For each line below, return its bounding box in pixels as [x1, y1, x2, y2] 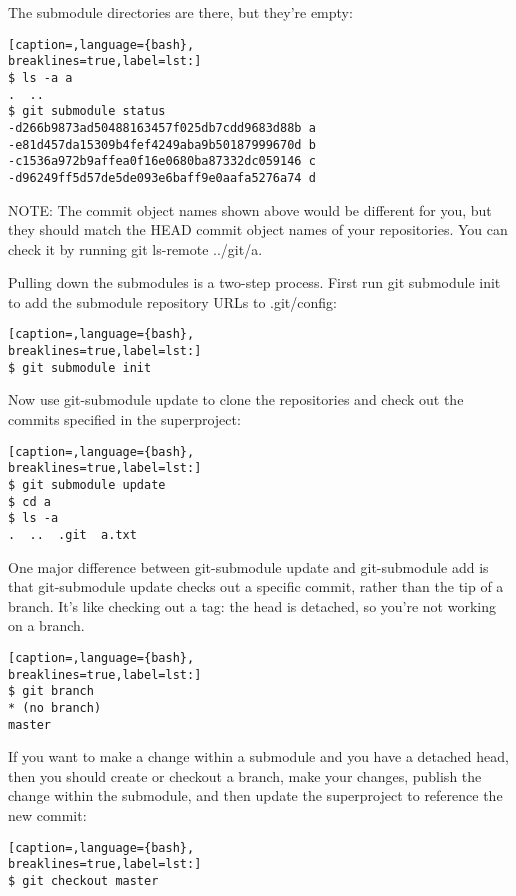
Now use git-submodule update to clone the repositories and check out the [8, 389, 464, 410]
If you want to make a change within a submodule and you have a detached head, [8, 746, 509, 767]
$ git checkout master [8, 873, 159, 888]
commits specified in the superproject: [8, 409, 241, 430]
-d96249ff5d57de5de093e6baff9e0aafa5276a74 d [8, 170, 316, 185]
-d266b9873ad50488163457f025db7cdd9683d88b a [8, 120, 316, 135]
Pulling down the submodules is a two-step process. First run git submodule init [8, 272, 501, 293]
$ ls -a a [8, 70, 73, 85]
